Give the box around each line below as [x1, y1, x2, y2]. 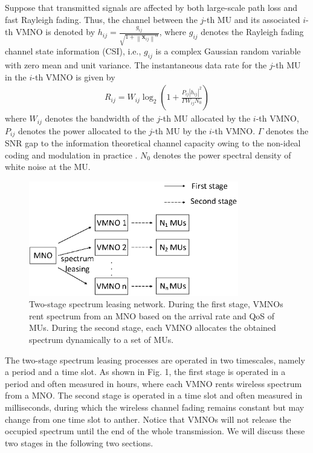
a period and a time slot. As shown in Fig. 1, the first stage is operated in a [5, 365, 286, 378]
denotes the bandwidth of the [45, 112, 154, 125]
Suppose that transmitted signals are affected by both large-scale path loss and [5, 1, 298, 13]
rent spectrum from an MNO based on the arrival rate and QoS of [29, 309, 275, 322]
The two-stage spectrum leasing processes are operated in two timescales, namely [5, 353, 305, 366]
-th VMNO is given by [32, 70, 115, 83]
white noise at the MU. [5, 160, 91, 173]
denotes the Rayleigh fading [201, 25, 304, 38]
